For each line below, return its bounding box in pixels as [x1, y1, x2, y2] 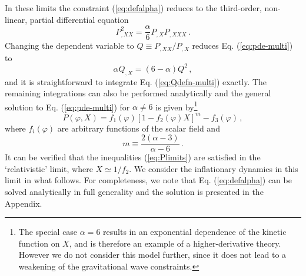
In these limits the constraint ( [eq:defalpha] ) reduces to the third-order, [5, 2, 262, 14]
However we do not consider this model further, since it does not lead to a [18, 248, 287, 261]
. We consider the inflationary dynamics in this [129, 162, 298, 174]
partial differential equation [29, 13, 129, 25]
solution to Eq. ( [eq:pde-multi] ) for [5, 100, 130, 113]
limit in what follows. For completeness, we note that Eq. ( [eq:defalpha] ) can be [5, 174, 292, 186]
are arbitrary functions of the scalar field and [57, 122, 220, 134]
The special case [18, 225, 78, 238]
